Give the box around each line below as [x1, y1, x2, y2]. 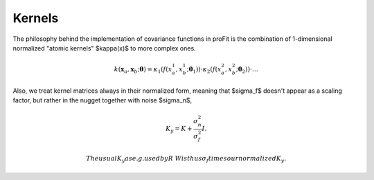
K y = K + [165, 125, 193, 134]
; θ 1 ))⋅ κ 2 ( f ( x [186, 65, 222, 75]
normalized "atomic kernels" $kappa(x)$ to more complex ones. [12, 44, 197, 52]
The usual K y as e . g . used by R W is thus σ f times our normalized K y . [86, 154, 287, 164]
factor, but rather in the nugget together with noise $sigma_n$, [12, 96, 193, 104]
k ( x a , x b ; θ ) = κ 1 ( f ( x [114, 65, 172, 75]
